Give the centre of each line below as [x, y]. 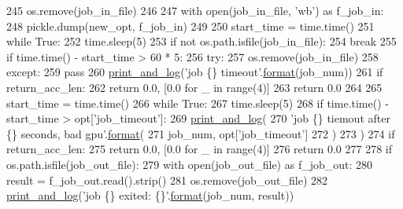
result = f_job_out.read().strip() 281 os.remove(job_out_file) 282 [167, 180]
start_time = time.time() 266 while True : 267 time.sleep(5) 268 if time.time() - [198, 103]
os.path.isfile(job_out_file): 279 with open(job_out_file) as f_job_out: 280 [190, 164]
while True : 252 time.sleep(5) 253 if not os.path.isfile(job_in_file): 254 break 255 [201, 41]
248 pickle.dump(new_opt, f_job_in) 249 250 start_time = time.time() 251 [190, 26]
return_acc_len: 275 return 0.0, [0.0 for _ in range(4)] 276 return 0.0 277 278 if [200, 149]
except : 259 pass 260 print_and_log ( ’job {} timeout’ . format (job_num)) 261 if [195, 72]
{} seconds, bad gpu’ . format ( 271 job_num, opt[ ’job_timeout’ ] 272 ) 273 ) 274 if [201, 133]
